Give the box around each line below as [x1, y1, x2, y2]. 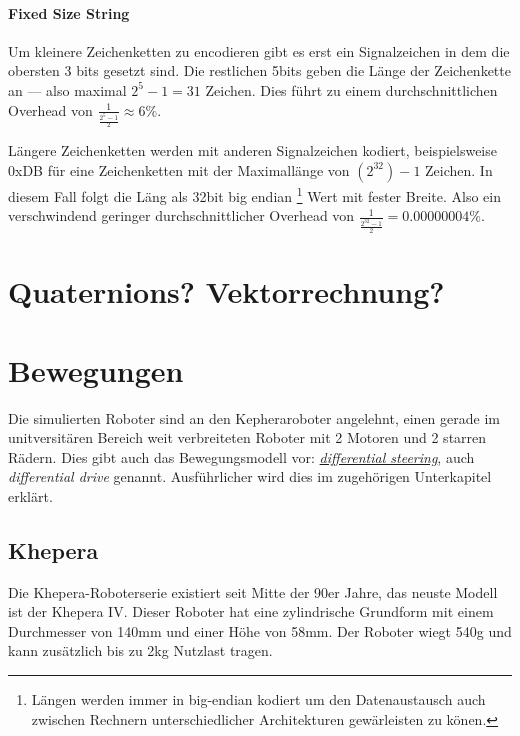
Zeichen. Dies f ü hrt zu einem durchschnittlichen [205, 79, 498, 100]
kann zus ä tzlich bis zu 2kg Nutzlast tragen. [8, 640, 273, 661]
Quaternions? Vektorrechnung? [8, 271, 445, 312]
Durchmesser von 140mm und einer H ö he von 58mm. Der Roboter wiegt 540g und [8, 620, 512, 641]
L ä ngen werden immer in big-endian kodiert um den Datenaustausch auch [31, 689, 486, 710]
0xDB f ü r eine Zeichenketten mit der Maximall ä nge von [8, 159, 350, 180]
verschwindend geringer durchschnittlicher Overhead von [8, 205, 355, 226]
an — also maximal [8, 79, 127, 100]
